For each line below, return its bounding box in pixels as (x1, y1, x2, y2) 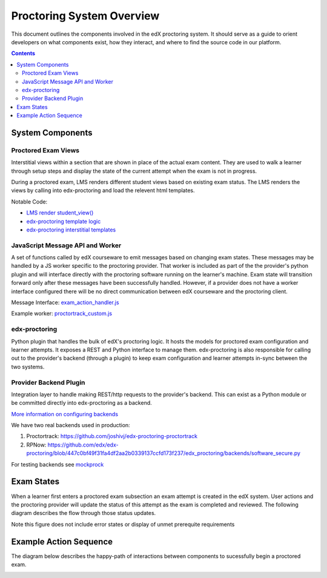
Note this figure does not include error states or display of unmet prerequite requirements (11, 520, 235, 528)
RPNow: (26, 441, 47, 448)
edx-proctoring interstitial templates (26, 226, 116, 233)
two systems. (11, 363, 45, 370)
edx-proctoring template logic (26, 218, 101, 225)
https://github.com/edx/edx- (47, 441, 119, 448)
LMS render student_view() (26, 209, 94, 216)
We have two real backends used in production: (11, 422, 130, 429)
